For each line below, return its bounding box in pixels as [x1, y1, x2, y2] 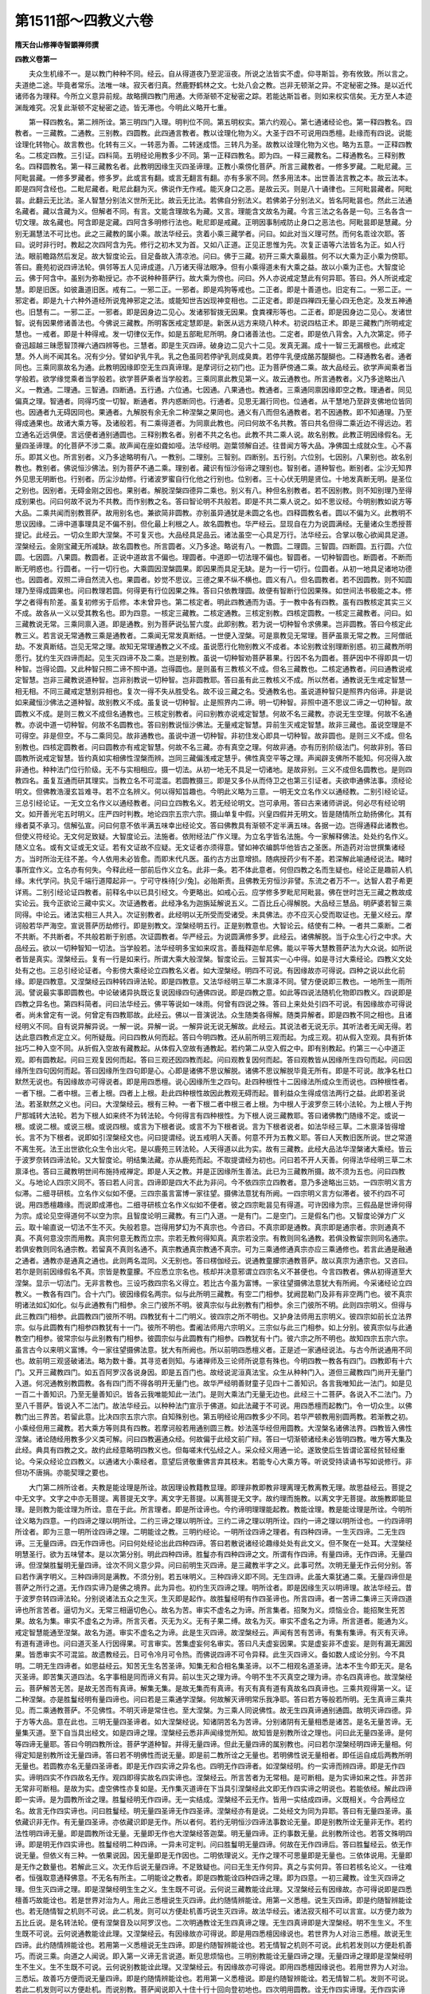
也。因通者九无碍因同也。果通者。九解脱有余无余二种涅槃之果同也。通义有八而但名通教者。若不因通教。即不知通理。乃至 [14, 408, 412, 417]
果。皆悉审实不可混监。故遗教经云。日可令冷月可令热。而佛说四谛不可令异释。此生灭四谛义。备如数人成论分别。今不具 [14, 1649, 405, 1659]
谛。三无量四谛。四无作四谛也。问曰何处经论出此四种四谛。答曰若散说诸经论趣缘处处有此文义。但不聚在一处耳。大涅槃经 [14, 1538, 412, 1547]
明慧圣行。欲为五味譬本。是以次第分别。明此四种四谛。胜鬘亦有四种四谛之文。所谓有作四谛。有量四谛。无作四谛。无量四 [14, 1549, 412, 1559]
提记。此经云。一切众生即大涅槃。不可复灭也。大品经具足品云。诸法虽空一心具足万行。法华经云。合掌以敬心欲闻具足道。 [14, 530, 412, 540]
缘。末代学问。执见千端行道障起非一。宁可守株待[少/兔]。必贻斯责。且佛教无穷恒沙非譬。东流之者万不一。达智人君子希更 [14, 876, 413, 885]
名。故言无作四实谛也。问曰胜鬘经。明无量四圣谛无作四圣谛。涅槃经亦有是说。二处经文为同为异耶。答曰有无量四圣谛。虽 [14, 1806, 412, 1815]
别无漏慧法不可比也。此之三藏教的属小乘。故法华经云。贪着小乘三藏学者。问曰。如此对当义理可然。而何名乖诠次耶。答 [14, 228, 405, 238]
